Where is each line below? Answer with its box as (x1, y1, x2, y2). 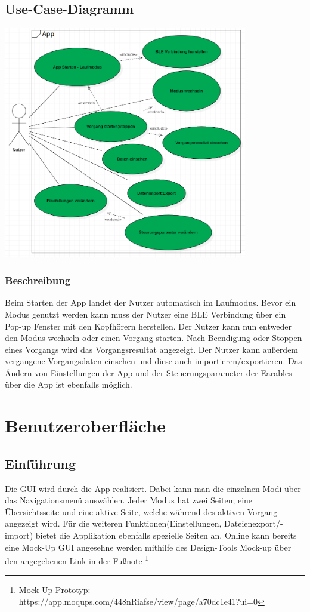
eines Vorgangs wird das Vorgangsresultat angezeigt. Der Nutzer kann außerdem (5, 343, 299, 355)
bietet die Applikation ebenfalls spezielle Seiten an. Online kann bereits (35, 529, 297, 542)
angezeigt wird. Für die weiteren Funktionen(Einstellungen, (5, 517, 222, 530)
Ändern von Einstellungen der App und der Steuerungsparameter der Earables (5, 366, 292, 379)
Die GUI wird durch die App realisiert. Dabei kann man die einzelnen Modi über (5, 482, 301, 494)
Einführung (5, 454, 76, 472)
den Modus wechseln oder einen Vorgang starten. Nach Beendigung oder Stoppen (5, 331, 302, 344)
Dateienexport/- (224, 517, 283, 530)
